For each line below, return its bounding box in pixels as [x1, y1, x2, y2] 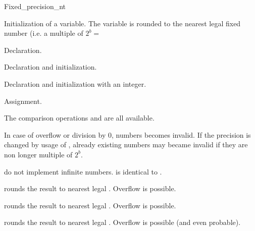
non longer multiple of [4, 149, 73, 159]
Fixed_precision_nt [4, 1, 66, 11]
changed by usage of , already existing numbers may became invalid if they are [4, 139, 248, 150]
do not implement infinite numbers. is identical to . [4, 166, 162, 177]
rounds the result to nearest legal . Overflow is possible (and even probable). [4, 217, 241, 227]
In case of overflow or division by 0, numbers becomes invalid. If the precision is [4, 129, 251, 140]
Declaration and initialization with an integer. [4, 78, 146, 89]
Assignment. [4, 95, 42, 106]
